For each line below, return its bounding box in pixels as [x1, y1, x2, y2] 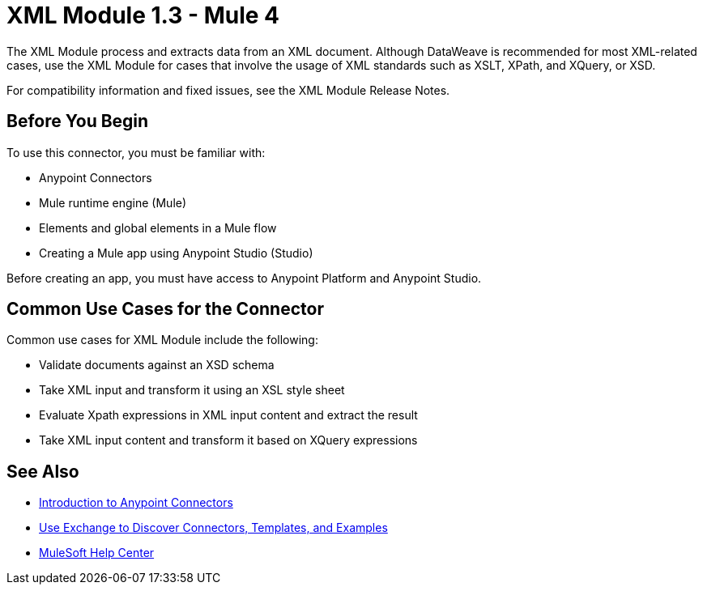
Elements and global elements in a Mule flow [39, 220, 277, 235]
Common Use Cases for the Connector [6, 299, 324, 320]
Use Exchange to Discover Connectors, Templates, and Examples [39, 521, 388, 535]
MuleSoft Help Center [39, 546, 155, 560]
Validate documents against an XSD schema [39, 358, 275, 372]
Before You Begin [6, 111, 149, 132]
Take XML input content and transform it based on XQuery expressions [39, 433, 418, 448]
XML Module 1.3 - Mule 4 [6, 2, 280, 29]
